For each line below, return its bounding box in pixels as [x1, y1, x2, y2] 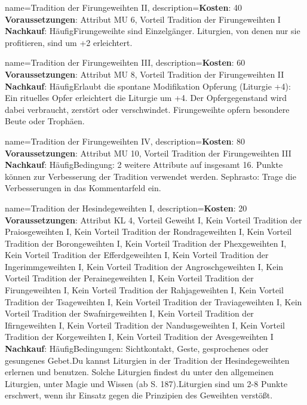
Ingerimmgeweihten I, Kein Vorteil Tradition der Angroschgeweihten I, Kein [5, 260, 284, 272]
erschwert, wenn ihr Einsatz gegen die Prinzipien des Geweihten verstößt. [5, 389, 273, 401]
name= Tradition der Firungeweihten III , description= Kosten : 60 [5, 56, 245, 69]
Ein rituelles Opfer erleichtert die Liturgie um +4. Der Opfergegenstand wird [5, 91, 287, 104]
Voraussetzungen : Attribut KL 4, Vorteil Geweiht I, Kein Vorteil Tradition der [5, 213, 302, 226]
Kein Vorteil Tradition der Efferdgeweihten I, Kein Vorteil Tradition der [5, 248, 269, 261]
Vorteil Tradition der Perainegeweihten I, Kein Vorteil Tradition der [5, 272, 254, 284]
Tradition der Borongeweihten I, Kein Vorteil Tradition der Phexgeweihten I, [5, 237, 287, 249]
